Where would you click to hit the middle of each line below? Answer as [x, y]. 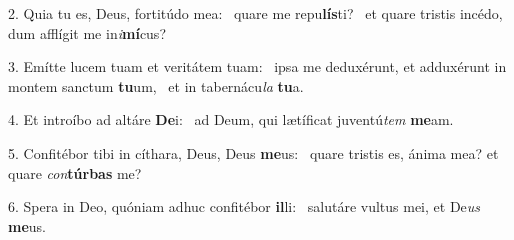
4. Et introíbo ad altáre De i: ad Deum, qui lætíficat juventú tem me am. [231, 119]
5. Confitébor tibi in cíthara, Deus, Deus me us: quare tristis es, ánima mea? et [253, 152]
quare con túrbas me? [75, 172]
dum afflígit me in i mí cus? [87, 32]
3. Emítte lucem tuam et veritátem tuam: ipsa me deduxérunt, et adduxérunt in [257, 66]
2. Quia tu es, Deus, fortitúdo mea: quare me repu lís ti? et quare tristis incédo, [255, 13]
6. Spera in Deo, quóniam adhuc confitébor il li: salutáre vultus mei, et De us [244, 206]
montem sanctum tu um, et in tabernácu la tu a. [156, 85]
